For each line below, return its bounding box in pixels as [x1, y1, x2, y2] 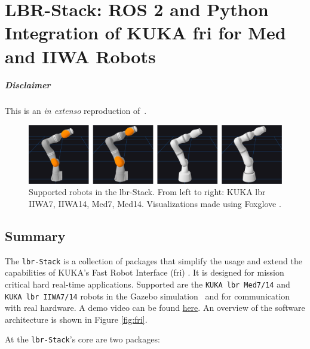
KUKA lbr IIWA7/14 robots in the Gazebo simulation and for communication [5, 289, 290, 302]
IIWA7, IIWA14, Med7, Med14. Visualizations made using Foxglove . [29, 197, 281, 209]
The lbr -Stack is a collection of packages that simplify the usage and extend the [5, 254, 302, 267]
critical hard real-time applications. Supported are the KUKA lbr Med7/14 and [5, 277, 290, 290]
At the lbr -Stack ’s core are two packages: [5, 333, 160, 345]
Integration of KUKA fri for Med [5, 20, 286, 45]
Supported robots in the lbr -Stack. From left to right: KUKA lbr [29, 186, 266, 198]
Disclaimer [5, 79, 51, 91]
